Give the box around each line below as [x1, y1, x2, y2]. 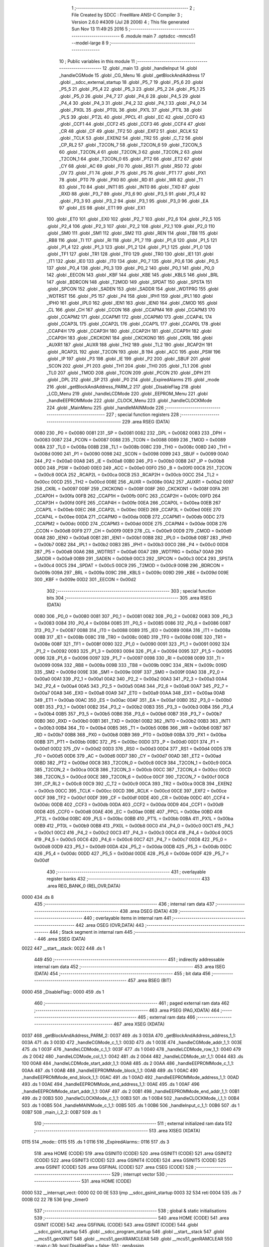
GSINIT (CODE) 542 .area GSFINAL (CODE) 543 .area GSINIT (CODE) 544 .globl [34, 1222, 198, 1228]
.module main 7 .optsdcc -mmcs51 [125, 33, 196, 39]
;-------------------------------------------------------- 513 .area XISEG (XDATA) [34, 1127, 200, 1133]
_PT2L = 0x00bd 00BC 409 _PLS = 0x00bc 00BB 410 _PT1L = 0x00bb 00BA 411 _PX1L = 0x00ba [34, 816, 234, 822]
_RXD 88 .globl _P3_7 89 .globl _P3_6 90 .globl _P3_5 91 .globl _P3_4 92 [59, 191, 206, 197]
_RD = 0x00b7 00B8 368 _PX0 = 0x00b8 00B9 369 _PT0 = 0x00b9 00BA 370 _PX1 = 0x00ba [34, 732, 227, 738]
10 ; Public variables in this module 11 [59, 58, 135, 64]
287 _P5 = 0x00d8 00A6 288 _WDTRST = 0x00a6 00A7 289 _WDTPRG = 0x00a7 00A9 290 [34, 549, 224, 555]
